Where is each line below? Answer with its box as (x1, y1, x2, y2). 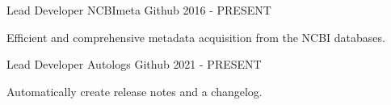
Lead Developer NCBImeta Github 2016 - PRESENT (6, 2, 271, 18)
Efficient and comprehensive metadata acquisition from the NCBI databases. (6, 28, 385, 45)
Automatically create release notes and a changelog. (6, 82, 263, 99)
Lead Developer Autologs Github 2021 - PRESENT (6, 56, 262, 73)
